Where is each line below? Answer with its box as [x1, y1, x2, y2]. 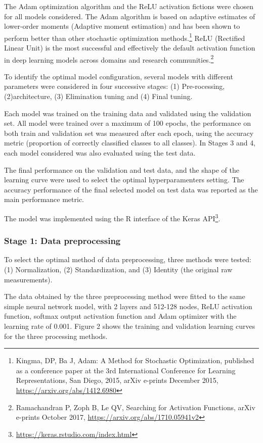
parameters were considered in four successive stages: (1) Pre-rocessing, [4, 81, 225, 91]
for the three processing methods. [4, 330, 108, 341]
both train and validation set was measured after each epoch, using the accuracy [4, 127, 254, 138]
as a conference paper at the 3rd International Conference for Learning [16, 365, 236, 375]
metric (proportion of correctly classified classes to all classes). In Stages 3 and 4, [4, 137, 256, 148]
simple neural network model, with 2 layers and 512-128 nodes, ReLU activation [4, 301, 252, 311]
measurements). [4, 274, 53, 284]
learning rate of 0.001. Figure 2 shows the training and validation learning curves [4, 321, 255, 331]
